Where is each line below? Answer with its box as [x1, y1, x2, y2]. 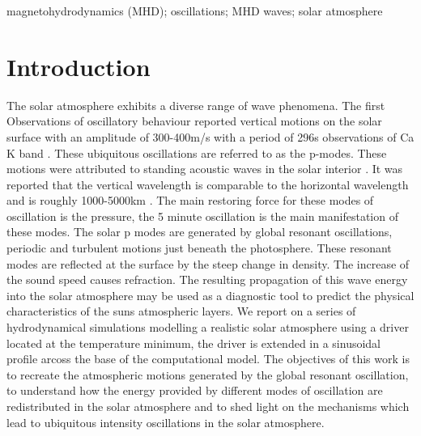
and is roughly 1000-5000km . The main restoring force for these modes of [6, 192, 374, 209]
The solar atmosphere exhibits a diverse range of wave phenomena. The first [6, 96, 385, 113]
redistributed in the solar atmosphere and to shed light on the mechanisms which [6, 398, 410, 414]
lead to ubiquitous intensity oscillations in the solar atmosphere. [6, 413, 325, 430]
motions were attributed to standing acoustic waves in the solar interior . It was [6, 160, 403, 177]
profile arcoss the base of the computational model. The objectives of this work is [6, 350, 410, 367]
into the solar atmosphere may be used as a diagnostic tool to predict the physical [6, 286, 415, 303]
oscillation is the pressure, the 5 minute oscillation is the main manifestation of [6, 207, 398, 224]
